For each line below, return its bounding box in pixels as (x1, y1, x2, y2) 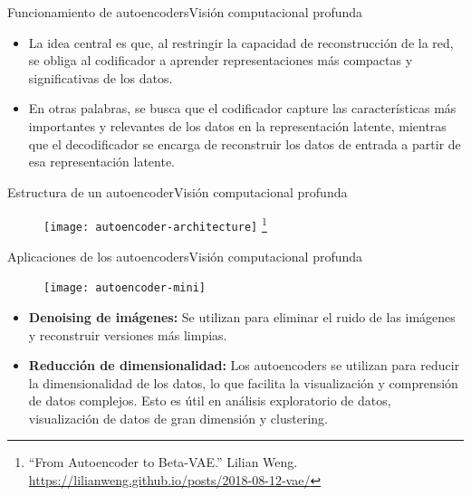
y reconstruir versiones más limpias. (28, 325, 227, 344)
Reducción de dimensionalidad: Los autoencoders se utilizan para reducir (28, 356, 460, 375)
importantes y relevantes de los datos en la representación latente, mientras (28, 116, 447, 135)
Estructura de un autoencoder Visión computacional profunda (7, 182, 348, 201)
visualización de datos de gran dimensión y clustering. (28, 408, 328, 427)
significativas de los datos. (28, 68, 173, 87)
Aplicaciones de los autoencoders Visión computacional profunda (7, 246, 363, 265)
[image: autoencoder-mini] (43, 281, 206, 295)
